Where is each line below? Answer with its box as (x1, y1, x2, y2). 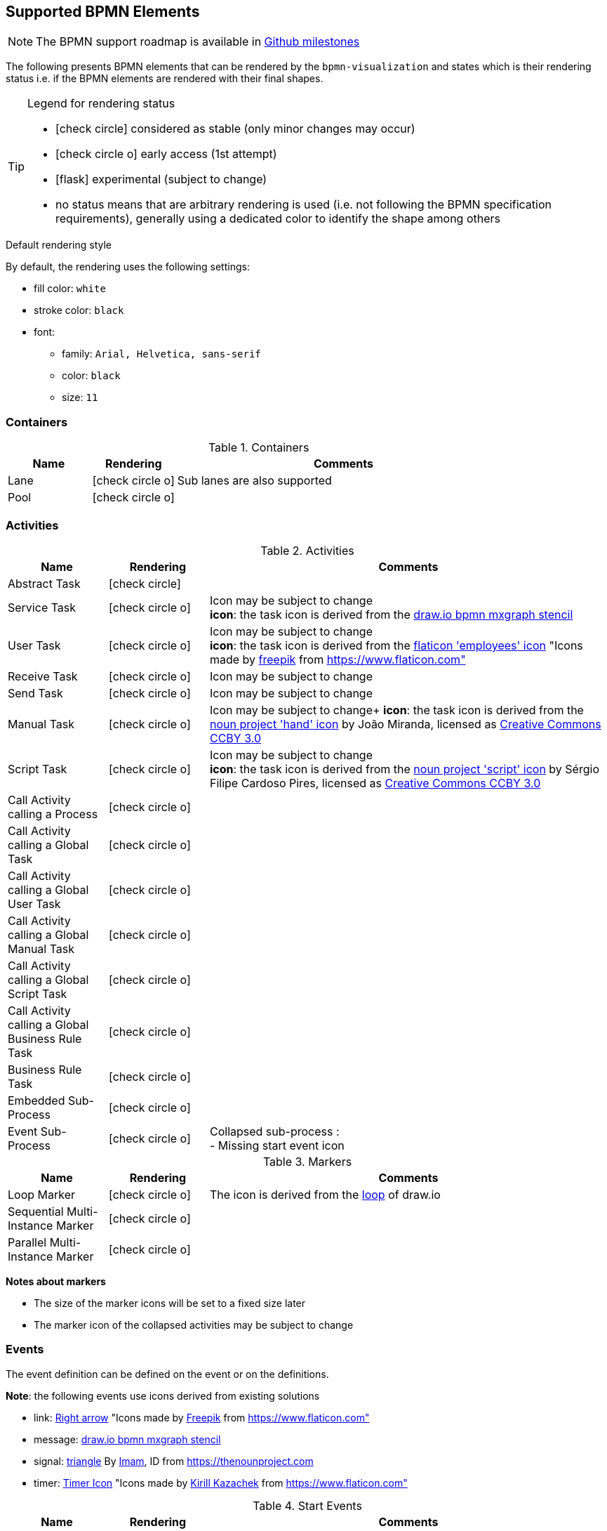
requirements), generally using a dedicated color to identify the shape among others (55, 211, 500, 226)
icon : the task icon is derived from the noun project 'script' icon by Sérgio (209, 761, 599, 776)
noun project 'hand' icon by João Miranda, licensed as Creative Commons (209, 716, 601, 731)
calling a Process (8, 806, 98, 821)
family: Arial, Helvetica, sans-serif (62, 348, 261, 360)
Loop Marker (8, 1187, 76, 1202)
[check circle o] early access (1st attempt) (55, 147, 277, 162)
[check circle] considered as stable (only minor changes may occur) (55, 121, 415, 136)
